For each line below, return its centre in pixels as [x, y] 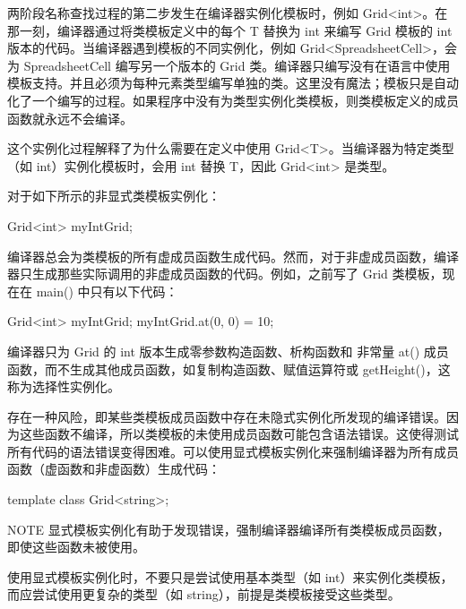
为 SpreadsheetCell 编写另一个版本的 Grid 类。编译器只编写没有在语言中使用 [229, 65]
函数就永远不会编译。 [70, 118]
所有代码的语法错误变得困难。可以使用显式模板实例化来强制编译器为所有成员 [233, 451]
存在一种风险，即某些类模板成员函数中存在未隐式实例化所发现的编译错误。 [227, 416]
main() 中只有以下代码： [107, 291]
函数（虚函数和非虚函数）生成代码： [114, 469]
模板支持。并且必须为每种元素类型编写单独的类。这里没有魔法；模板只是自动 [233, 83]
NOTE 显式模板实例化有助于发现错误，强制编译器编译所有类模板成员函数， [229, 529]
